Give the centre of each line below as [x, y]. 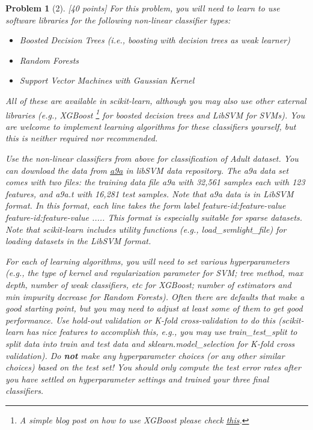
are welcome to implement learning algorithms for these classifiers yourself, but [151, 126]
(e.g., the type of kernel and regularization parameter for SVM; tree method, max [154, 273]
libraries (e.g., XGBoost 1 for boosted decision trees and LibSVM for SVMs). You [155, 114]
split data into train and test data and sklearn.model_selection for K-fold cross [150, 343]
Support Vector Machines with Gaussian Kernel [107, 80]
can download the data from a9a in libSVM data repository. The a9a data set [147, 170]
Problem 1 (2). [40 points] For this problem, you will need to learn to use [143, 8]
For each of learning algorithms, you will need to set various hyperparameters [147, 261]
